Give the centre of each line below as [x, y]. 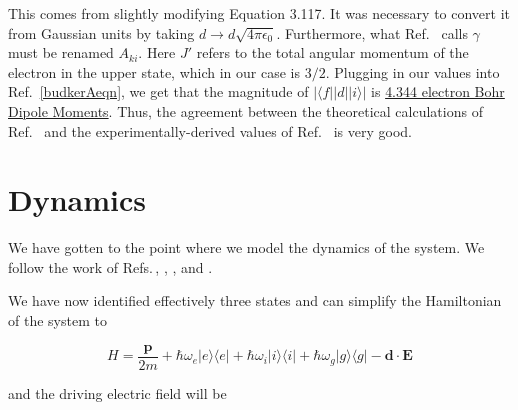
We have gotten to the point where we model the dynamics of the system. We [246, 247]
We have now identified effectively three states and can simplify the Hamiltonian [255, 300]
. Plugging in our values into [412, 71]
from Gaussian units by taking [101, 32]
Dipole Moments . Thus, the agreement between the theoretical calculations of [245, 110]
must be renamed [61, 52]
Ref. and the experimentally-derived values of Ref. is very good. [210, 130]
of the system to [57, 320]
